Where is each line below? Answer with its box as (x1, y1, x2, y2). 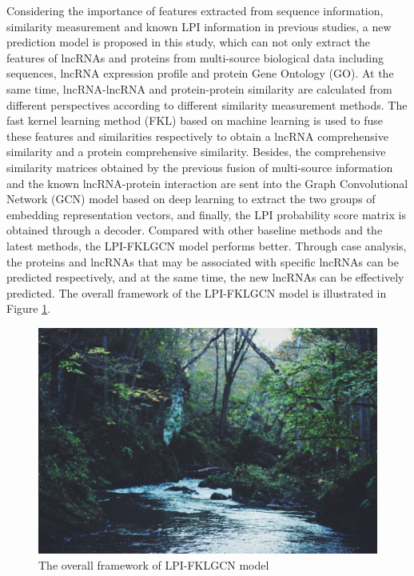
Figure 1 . (6, 300, 51, 317)
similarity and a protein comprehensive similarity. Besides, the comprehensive (6, 143, 386, 160)
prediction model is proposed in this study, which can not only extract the (6, 34, 371, 50)
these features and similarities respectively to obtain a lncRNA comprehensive (6, 127, 388, 144)
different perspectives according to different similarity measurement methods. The (6, 96, 408, 113)
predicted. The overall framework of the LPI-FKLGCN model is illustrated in (6, 284, 387, 301)
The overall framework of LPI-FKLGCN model (38, 556, 269, 573)
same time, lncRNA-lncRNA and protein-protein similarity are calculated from (6, 80, 392, 97)
